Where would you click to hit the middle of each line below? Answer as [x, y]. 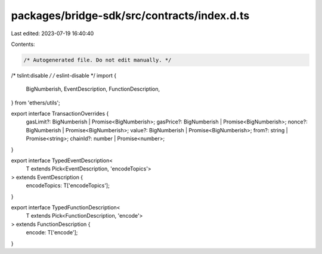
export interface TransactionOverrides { [60, 114]
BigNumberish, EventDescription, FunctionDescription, [93, 89]
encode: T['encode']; [52, 233]
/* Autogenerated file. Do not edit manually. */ [97, 60]
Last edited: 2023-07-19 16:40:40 [52, 33]
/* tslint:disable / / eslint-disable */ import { [64, 75]
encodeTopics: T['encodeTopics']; [68, 185]
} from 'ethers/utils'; [36, 103]
